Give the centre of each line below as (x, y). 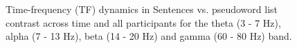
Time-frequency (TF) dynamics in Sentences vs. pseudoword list (142, 9)
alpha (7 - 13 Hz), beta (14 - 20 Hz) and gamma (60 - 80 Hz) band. (149, 36)
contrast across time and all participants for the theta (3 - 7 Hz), (143, 22)
